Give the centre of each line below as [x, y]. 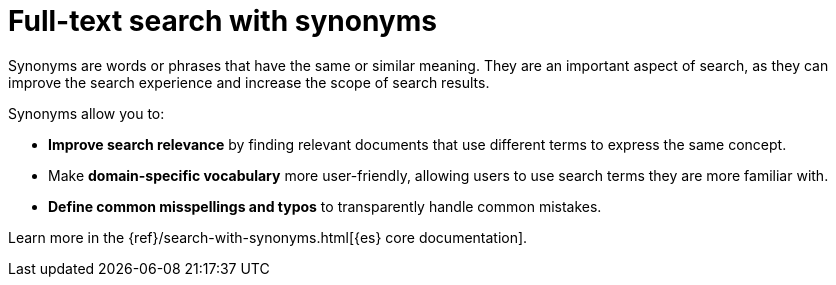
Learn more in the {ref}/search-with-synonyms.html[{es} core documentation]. [268, 237]
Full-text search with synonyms [222, 21]
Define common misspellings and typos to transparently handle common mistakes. [325, 206]
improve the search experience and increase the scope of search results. [249, 82]
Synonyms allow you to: [86, 113]
